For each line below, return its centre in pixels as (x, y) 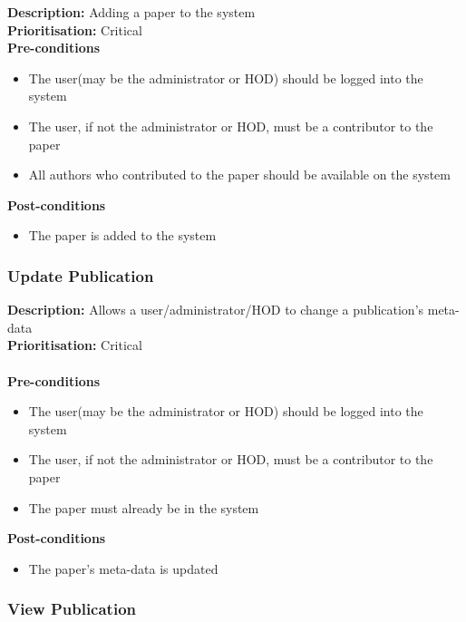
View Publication (72, 609)
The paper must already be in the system (144, 507)
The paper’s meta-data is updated (123, 568)
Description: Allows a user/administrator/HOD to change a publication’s (216, 310)
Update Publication (81, 275)
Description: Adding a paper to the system (131, 12)
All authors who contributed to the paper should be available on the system (239, 175)
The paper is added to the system (122, 235)
